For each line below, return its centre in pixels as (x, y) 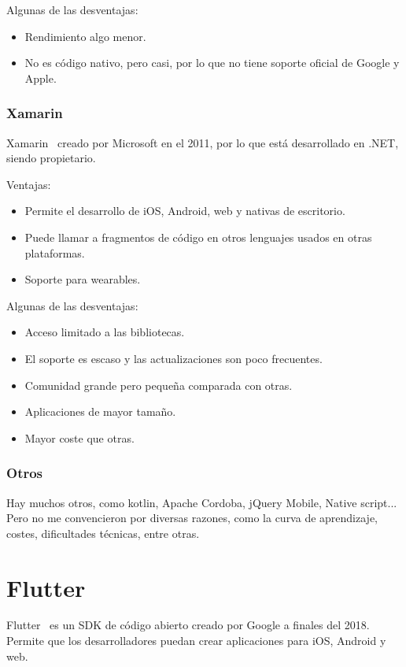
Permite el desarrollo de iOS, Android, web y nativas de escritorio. (185, 211)
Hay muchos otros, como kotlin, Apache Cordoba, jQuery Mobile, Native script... (202, 502)
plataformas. (55, 252)
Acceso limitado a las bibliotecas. (105, 332)
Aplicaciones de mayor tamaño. (100, 411)
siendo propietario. (51, 158)
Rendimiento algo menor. (85, 36)
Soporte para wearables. (83, 279)
